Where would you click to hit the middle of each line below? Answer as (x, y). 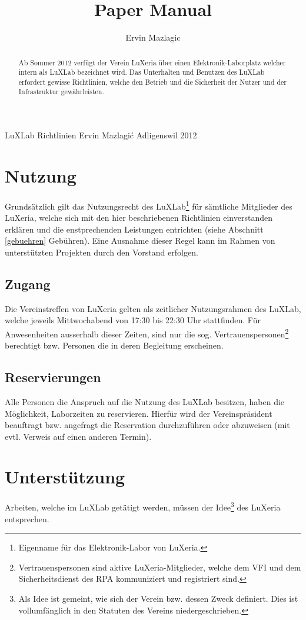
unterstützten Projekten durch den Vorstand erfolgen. (102, 252)
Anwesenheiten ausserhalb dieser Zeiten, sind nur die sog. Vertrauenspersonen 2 (147, 333)
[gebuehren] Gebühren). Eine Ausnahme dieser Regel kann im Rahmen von (140, 241)
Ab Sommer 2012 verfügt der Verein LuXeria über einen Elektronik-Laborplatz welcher (152, 62)
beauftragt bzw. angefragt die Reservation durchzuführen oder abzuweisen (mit (147, 425)
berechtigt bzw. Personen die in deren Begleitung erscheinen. (114, 345)
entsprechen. (27, 518)
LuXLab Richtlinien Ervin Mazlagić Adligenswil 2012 (101, 135)
